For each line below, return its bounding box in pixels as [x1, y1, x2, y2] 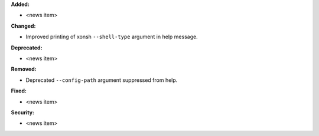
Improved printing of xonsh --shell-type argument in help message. [25, 33, 198, 41]
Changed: [11, 22, 36, 29]
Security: [11, 109, 35, 116]
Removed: [11, 65, 37, 73]
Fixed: [11, 87, 27, 94]
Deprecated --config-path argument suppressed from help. [25, 77, 178, 84]
